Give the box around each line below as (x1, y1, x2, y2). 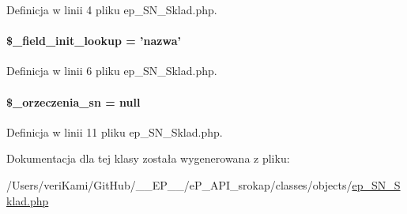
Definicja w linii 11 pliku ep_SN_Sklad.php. (6, 123, 223, 140)
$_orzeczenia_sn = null (6, 93, 141, 110)
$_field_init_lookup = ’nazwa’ (6, 32, 181, 49)
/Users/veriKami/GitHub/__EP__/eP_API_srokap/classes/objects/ (6, 176, 352, 193)
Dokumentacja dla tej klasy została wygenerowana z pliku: (6, 150, 290, 167)
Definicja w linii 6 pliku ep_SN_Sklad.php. (6, 62, 217, 79)
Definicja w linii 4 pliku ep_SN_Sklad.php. (6, 2, 217, 17)
